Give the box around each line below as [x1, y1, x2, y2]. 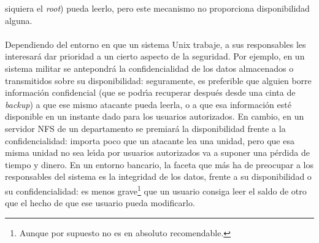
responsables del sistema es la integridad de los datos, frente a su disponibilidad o [5, 170, 312, 183]
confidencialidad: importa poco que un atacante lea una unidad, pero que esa [5, 134, 294, 147]
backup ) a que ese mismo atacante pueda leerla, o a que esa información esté [5, 98, 291, 110]
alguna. [5, 13, 33, 26]
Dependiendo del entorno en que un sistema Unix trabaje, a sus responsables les [5, 37, 306, 50]
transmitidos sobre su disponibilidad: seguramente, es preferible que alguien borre [5, 74, 312, 87]
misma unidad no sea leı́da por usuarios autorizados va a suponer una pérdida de [5, 146, 310, 159]
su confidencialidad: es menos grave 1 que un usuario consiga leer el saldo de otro [5, 182, 307, 197]
